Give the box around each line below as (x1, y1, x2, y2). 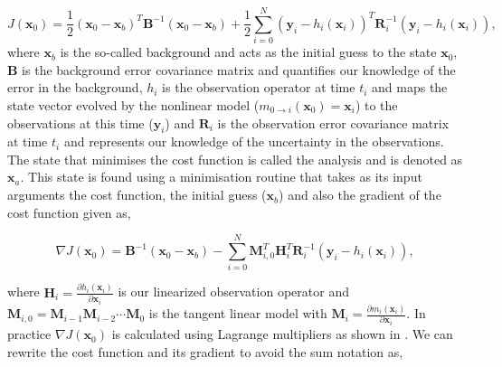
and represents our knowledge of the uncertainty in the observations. (63, 132, 444, 151)
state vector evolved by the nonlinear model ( (7, 95, 260, 114)
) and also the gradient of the (279, 185, 441, 204)
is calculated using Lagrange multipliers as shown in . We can (111, 325, 453, 343)
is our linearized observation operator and (118, 282, 349, 301)
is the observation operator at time (162, 78, 355, 97)
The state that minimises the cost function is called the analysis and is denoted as (7, 149, 463, 168)
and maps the (372, 78, 448, 97)
